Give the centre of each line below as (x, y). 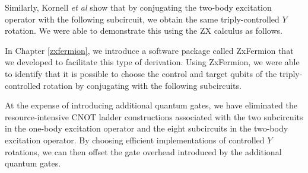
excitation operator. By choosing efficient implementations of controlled (135, 140)
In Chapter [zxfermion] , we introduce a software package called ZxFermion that (149, 50)
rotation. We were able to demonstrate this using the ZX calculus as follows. (144, 31)
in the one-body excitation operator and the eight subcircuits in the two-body (147, 128)
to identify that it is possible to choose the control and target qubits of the (141, 73)
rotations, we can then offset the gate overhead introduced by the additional (143, 151)
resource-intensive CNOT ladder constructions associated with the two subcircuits (154, 116)
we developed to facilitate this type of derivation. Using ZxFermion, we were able (152, 62)
